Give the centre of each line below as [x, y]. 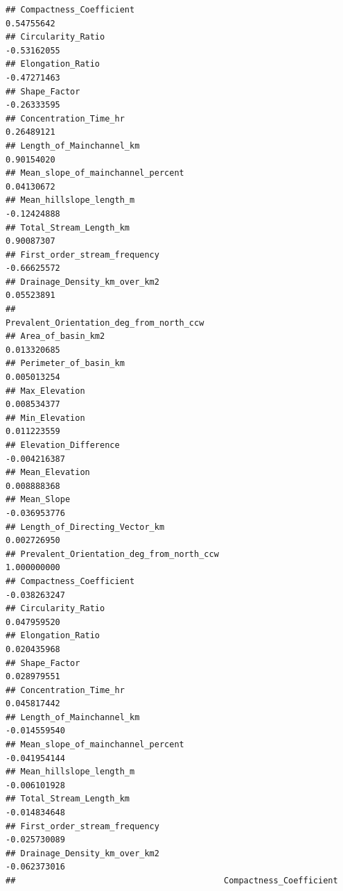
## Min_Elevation [45, 418]
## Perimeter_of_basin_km [65, 364]
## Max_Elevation [45, 391]
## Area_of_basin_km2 [55, 336]
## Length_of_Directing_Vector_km [85, 527]
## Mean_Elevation [48, 473]
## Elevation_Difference [63, 445]
